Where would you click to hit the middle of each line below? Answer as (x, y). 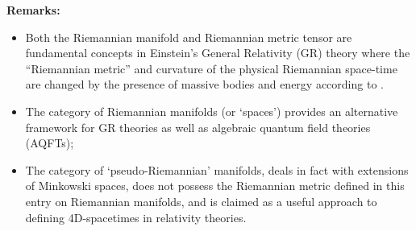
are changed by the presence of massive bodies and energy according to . (204, 84)
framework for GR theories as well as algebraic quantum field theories (198, 127)
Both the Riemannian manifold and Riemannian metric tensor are (189, 37)
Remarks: (33, 10)
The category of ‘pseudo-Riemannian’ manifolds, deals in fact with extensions (217, 169)
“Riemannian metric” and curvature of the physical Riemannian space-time (211, 68)
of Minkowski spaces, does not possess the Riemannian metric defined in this (215, 186)
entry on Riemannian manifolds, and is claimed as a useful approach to (201, 201)
